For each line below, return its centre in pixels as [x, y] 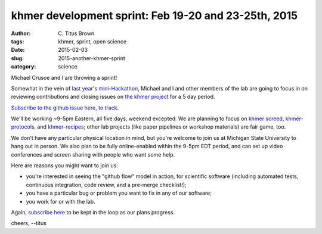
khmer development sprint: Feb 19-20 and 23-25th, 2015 [154, 15]
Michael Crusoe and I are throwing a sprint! [64, 77]
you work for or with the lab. [61, 201]
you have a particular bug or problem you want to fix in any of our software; [119, 193]
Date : [18, 50]
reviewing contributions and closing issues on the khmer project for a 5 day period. [113, 97]
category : [24, 67]
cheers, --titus [29, 223]
